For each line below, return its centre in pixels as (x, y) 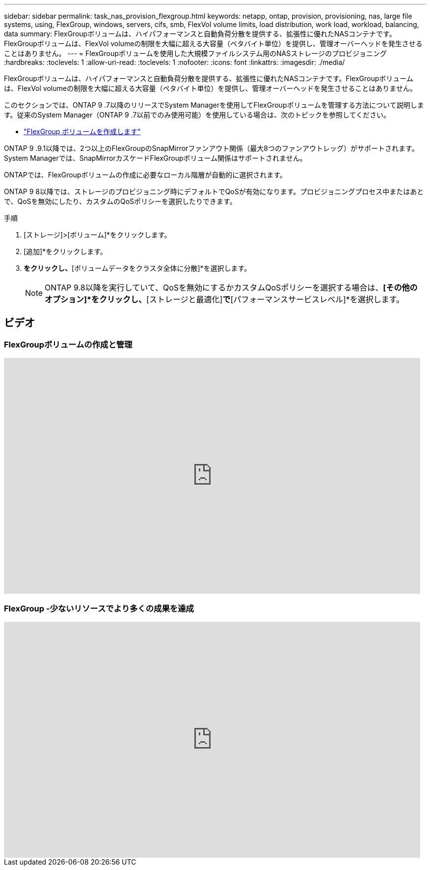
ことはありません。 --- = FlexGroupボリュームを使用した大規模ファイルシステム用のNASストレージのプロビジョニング (195, 53)
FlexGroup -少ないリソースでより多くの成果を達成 (99, 608)
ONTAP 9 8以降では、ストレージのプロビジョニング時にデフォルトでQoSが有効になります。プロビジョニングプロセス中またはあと (214, 191)
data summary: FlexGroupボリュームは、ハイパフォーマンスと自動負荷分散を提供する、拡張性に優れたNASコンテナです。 (200, 34)
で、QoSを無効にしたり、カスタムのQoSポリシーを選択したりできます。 (120, 201)
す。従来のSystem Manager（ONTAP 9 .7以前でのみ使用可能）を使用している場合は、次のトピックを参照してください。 (197, 115)
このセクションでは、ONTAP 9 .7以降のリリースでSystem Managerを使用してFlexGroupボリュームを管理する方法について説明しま (214, 105)
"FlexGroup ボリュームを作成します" (82, 131)
